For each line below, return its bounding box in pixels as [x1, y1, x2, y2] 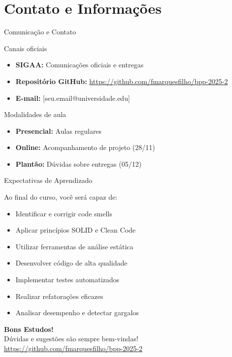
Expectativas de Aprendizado [4, 175, 93, 185]
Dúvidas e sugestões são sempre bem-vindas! [4, 333, 138, 344]
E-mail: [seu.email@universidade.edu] [15, 92, 130, 103]
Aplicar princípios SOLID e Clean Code [15, 225, 136, 235]
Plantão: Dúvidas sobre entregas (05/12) [15, 158, 142, 169]
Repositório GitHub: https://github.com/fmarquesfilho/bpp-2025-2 [15, 76, 228, 86]
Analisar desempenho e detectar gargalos [15, 307, 139, 318]
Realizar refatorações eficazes [15, 291, 103, 301]
